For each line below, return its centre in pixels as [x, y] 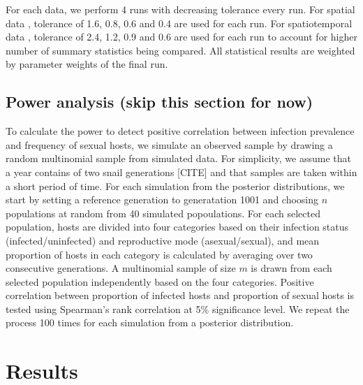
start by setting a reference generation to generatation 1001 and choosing [162, 199]
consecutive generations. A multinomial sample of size [121, 268]
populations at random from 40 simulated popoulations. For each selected [163, 213]
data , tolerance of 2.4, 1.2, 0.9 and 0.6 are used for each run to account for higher [181, 37]
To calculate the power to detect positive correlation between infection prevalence [180, 131]
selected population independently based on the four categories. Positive [160, 281]
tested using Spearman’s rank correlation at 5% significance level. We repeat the [178, 308]
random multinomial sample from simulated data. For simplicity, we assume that [178, 158]
